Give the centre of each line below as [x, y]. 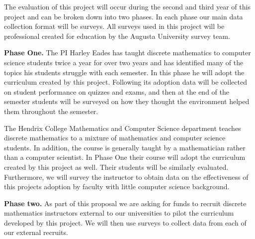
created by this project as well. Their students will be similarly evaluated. [116, 167]
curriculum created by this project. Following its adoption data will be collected [126, 82]
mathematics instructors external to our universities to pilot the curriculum [119, 213]
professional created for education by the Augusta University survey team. [117, 36]
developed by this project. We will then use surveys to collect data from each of [125, 222]
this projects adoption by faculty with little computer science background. [117, 186]
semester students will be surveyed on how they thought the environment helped [127, 101]
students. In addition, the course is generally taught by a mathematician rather [125, 147]
